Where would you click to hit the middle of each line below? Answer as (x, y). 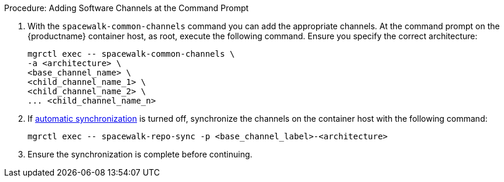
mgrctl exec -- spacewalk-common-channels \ (131, 54)
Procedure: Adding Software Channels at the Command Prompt (126, 8)
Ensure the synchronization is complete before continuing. (140, 154)
